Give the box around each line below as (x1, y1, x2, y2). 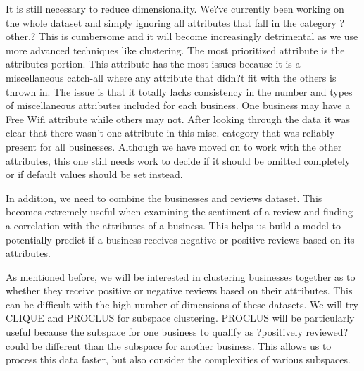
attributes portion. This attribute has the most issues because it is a (6, 56, 301, 71)
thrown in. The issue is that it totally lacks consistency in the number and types (6, 84, 353, 99)
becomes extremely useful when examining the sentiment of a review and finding (6, 204, 353, 219)
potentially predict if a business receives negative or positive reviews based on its (6, 232, 355, 246)
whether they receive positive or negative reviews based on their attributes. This (6, 283, 353, 298)
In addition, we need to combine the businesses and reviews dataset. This (6, 190, 322, 205)
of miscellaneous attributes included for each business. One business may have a (6, 98, 351, 113)
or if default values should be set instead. (6, 167, 183, 182)
